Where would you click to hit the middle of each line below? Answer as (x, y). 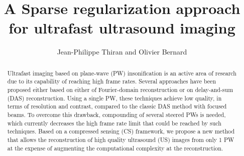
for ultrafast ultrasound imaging (122, 28)
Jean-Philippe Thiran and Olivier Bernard (122, 52)
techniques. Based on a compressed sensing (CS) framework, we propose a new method (121, 131)
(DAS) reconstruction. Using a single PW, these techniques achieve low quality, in (114, 98)
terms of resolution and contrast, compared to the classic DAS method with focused (117, 106)
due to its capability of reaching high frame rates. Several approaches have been (112, 81)
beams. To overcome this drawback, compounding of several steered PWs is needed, (116, 114)
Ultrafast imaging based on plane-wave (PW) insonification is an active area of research (122, 73)
